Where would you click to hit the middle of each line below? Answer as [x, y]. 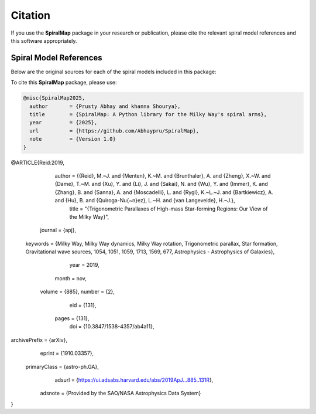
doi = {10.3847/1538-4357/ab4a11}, [112, 327]
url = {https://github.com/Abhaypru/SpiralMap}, [114, 131]
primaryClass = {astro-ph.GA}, [62, 367]
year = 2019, [84, 265]
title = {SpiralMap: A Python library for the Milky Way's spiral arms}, [148, 114]
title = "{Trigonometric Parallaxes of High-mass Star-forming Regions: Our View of [169, 209]
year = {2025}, [63, 123]
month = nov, [71, 278]
